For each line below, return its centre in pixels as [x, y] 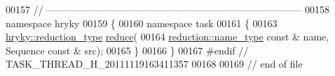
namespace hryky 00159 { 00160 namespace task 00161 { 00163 [142, 23]
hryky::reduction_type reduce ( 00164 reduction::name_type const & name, [167, 37]
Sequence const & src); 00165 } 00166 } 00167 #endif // [127, 50]
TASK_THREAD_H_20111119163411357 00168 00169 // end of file [154, 64]
